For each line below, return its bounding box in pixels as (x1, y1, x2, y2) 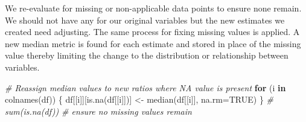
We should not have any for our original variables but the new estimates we (5, 13, 285, 26)
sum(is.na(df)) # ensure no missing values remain (5, 104, 192, 117)
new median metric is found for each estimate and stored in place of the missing (5, 37, 301, 50)
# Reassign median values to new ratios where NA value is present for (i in (5, 81, 286, 94)
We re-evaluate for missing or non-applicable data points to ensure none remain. (5, 2, 302, 14)
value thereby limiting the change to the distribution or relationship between (5, 49, 288, 62)
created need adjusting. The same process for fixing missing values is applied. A (5, 25, 300, 38)
